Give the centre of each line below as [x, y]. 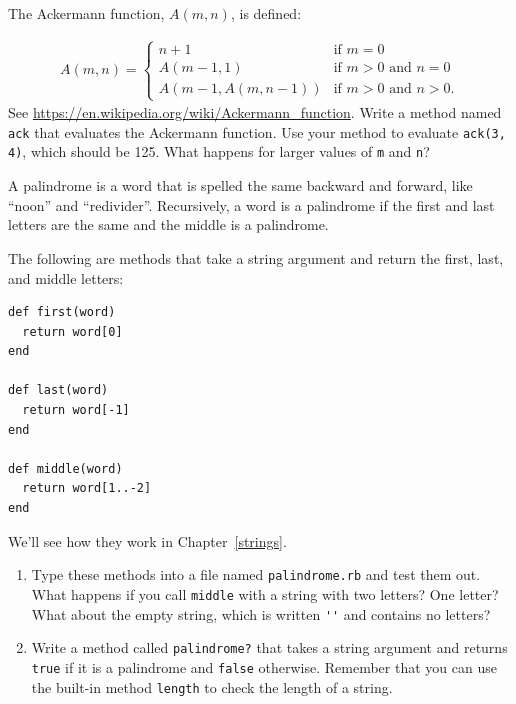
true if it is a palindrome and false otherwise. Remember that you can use [264, 666]
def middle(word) [65, 468]
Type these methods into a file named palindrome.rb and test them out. [256, 574]
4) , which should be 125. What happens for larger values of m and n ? [219, 151]
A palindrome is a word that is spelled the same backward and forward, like [240, 185]
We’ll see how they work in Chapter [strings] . [147, 540]
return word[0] [72, 331]
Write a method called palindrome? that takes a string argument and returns [269, 647]
